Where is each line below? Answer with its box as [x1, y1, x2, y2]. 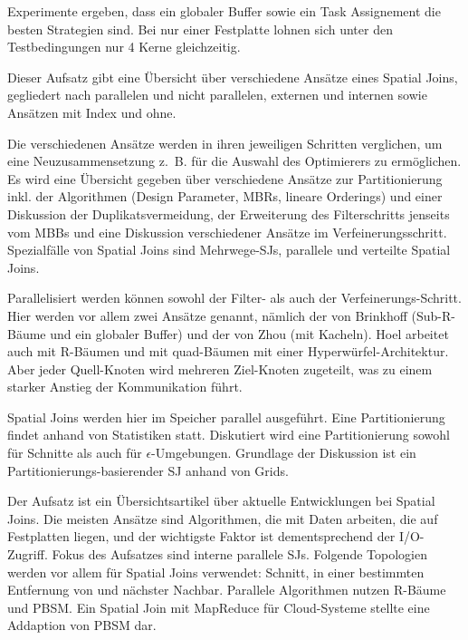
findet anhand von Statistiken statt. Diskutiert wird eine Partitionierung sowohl [7, 425, 450, 444]
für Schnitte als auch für [7, 443, 142, 462]
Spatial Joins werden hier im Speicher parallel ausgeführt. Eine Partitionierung [7, 407, 445, 426]
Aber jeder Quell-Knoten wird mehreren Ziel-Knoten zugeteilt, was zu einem [7, 359, 433, 378]
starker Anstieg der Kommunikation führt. [7, 377, 243, 396]
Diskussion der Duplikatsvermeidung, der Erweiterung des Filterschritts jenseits [7, 204, 450, 223]
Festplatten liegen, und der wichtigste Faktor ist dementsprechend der [7, 527, 396, 546]
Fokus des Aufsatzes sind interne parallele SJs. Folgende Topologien [52, 545, 427, 564]
